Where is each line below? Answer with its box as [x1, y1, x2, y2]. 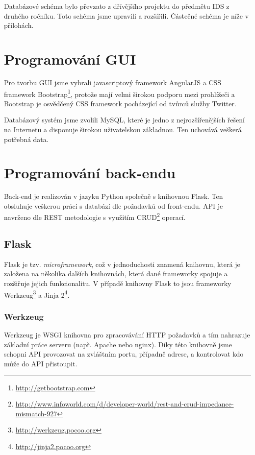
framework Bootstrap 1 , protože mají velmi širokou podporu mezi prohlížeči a [4, 87, 235, 99]
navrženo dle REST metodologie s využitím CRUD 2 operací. [4, 211, 186, 222]
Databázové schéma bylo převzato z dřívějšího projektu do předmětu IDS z [4, 1, 229, 11]
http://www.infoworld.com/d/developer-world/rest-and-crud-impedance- [15, 399, 234, 409]
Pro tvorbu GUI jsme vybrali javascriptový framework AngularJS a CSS [4, 77, 222, 87]
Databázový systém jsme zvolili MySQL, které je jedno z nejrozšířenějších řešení [4, 115, 245, 125]
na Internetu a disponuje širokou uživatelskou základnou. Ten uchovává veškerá [4, 124, 242, 134]
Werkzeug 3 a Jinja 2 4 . [4, 288, 70, 300]
